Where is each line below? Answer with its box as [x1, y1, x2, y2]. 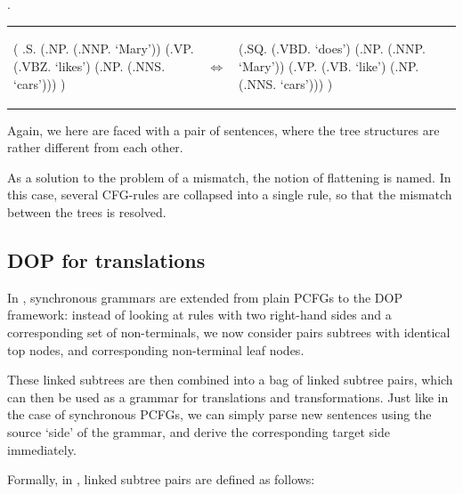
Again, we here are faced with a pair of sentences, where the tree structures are [7, 120, 440, 139]
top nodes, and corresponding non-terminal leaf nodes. [7, 340, 305, 359]
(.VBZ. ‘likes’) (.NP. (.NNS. [13, 56, 166, 75]
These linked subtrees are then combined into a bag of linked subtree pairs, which [7, 370, 453, 389]
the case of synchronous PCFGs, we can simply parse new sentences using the [7, 405, 432, 424]
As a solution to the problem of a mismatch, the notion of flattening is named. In [7, 167, 451, 186]
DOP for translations [7, 246, 206, 273]
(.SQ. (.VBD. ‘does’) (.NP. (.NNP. [239, 39, 426, 58]
